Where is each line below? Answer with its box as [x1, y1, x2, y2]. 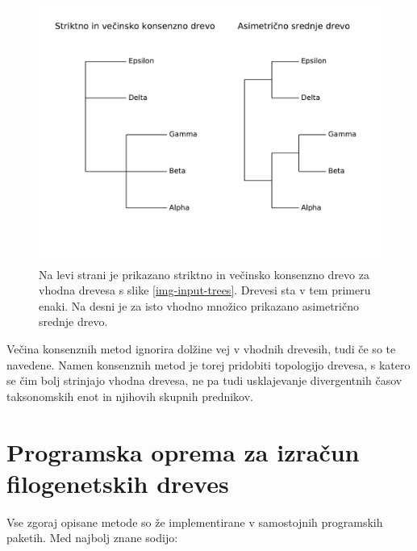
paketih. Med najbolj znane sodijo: [6, 529, 178, 546]
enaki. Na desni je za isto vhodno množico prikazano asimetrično [39, 297, 359, 314]
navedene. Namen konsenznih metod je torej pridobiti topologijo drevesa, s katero [6, 356, 411, 373]
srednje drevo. [39, 313, 108, 330]
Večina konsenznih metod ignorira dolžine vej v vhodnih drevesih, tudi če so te [6, 340, 396, 357]
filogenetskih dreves [6, 466, 229, 499]
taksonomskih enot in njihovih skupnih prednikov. [6, 387, 254, 404]
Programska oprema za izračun [6, 435, 360, 468]
